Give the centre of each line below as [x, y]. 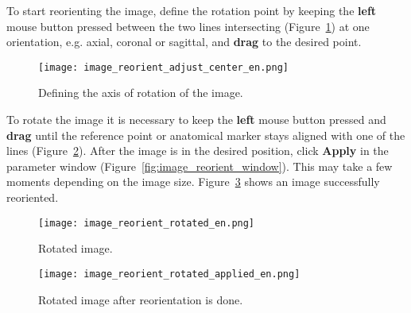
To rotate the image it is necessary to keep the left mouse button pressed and [196, 120]
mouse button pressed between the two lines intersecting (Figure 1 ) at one [188, 26]
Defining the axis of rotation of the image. [141, 93]
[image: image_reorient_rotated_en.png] [147, 223]
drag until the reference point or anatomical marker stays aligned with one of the [206, 135]
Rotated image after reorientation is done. [141, 299]
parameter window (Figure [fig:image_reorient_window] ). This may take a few [200, 166]
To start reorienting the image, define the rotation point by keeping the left [192, 10]
